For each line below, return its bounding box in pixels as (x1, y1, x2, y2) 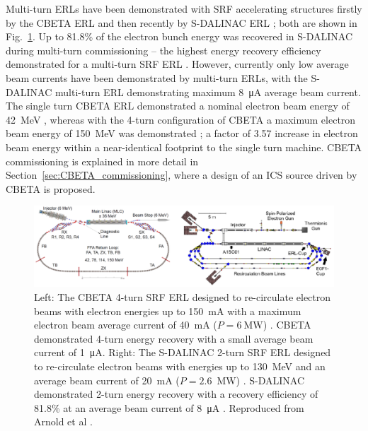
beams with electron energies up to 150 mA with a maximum (34, 303, 301, 318)
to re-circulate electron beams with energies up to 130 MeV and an (34, 358, 326, 373)
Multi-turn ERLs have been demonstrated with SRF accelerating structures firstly (6, 1, 362, 16)
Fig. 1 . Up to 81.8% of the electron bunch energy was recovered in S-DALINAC (6, 29, 353, 44)
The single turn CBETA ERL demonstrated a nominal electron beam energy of (6, 98, 350, 113)
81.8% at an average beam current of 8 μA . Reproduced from (34, 400, 304, 415)
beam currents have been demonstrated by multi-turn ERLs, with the (6, 70, 308, 85)
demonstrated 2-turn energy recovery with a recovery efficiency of (34, 386, 318, 401)
